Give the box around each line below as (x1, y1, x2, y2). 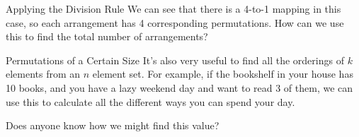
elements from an (6, 66, 81, 81)
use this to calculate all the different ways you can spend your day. (6, 94, 295, 109)
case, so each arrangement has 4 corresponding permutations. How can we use (6, 15, 344, 30)
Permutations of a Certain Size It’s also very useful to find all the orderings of (6, 52, 344, 67)
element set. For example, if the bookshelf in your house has (92, 66, 353, 81)
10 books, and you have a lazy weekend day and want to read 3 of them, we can (6, 80, 353, 95)
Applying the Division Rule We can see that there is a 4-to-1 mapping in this (6, 1, 341, 16)
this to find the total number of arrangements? (6, 29, 208, 44)
